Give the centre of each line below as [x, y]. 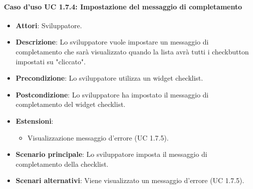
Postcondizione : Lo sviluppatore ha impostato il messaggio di [112, 94]
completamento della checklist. [62, 164]
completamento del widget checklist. [70, 104]
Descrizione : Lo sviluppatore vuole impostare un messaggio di [112, 42]
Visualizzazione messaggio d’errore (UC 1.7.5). [98, 137]
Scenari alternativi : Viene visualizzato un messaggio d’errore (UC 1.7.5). [130, 180]
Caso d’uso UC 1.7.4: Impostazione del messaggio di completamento [123, 6]
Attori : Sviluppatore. [49, 25]
